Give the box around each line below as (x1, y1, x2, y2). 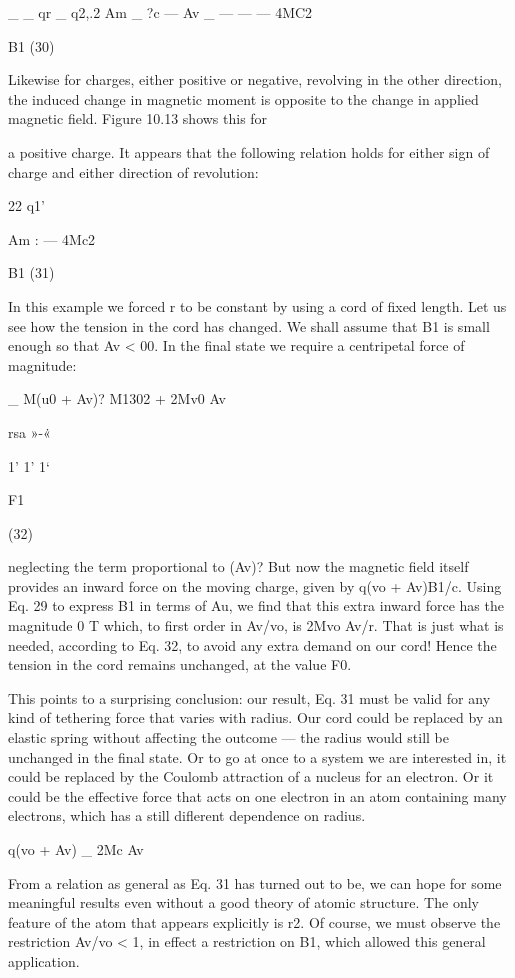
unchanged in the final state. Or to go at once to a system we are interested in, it (8, 746, 507, 767)
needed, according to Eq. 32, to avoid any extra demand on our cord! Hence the (8, 634, 497, 655)
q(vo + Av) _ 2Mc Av (8, 839, 144, 859)
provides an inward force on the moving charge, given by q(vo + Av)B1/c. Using (8, 575, 502, 596)
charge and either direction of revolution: (8, 161, 259, 182)
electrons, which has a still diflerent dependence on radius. (8, 805, 366, 826)
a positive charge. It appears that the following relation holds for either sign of (8, 141, 490, 162)
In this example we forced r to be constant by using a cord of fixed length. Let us (8, 295, 507, 316)
